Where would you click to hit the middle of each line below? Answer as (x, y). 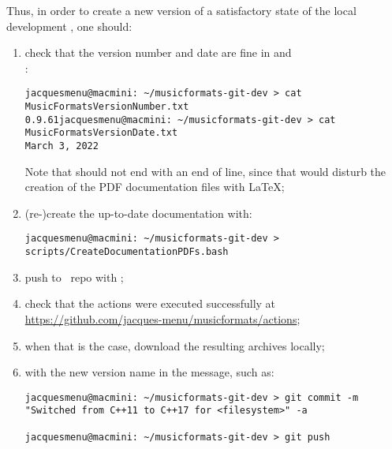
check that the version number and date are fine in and (158, 52)
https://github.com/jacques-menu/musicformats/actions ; (162, 318)
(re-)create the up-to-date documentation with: (138, 213)
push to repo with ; (74, 277)
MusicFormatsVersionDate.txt (101, 133)
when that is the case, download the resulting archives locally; (175, 345)
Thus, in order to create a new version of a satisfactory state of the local (181, 10)
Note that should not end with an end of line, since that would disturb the (205, 171)
